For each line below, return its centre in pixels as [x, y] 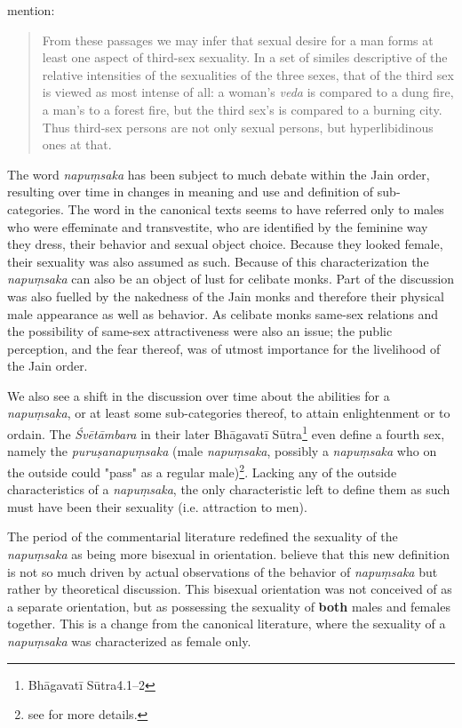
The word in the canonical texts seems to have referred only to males [256, 208]
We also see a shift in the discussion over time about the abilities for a [199, 395]
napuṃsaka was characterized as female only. [129, 640]
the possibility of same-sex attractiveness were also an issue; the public [200, 331]
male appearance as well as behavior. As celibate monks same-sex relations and [223, 313]
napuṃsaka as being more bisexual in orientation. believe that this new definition [229, 553]
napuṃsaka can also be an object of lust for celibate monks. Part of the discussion [231, 279]
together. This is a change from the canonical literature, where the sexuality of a [227, 624]
